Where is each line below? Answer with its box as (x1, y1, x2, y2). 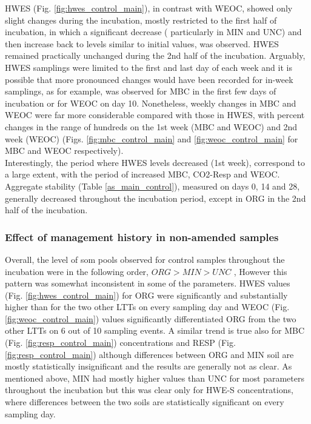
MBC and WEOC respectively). (5, 144, 124, 157)
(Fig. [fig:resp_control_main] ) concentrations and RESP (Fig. (5, 336, 236, 349)
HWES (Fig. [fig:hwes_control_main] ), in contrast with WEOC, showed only (5, 2, 293, 14)
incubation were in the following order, (5, 265, 149, 277)
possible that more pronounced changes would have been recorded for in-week (5, 73, 293, 85)
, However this (233, 265, 287, 277)
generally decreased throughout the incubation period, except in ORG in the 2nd (5, 191, 306, 204)
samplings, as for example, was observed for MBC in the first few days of (5, 85, 276, 98)
